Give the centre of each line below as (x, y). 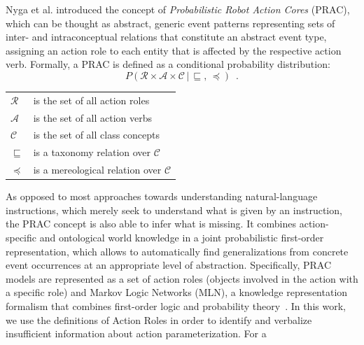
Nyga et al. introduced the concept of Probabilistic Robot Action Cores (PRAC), (178, 9)
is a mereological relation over (97, 170)
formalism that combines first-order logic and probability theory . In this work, (176, 305)
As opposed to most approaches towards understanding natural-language (162, 196)
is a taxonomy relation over (92, 152)
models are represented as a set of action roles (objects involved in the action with (182, 278)
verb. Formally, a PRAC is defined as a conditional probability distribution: (168, 64)
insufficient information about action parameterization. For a (136, 333)
